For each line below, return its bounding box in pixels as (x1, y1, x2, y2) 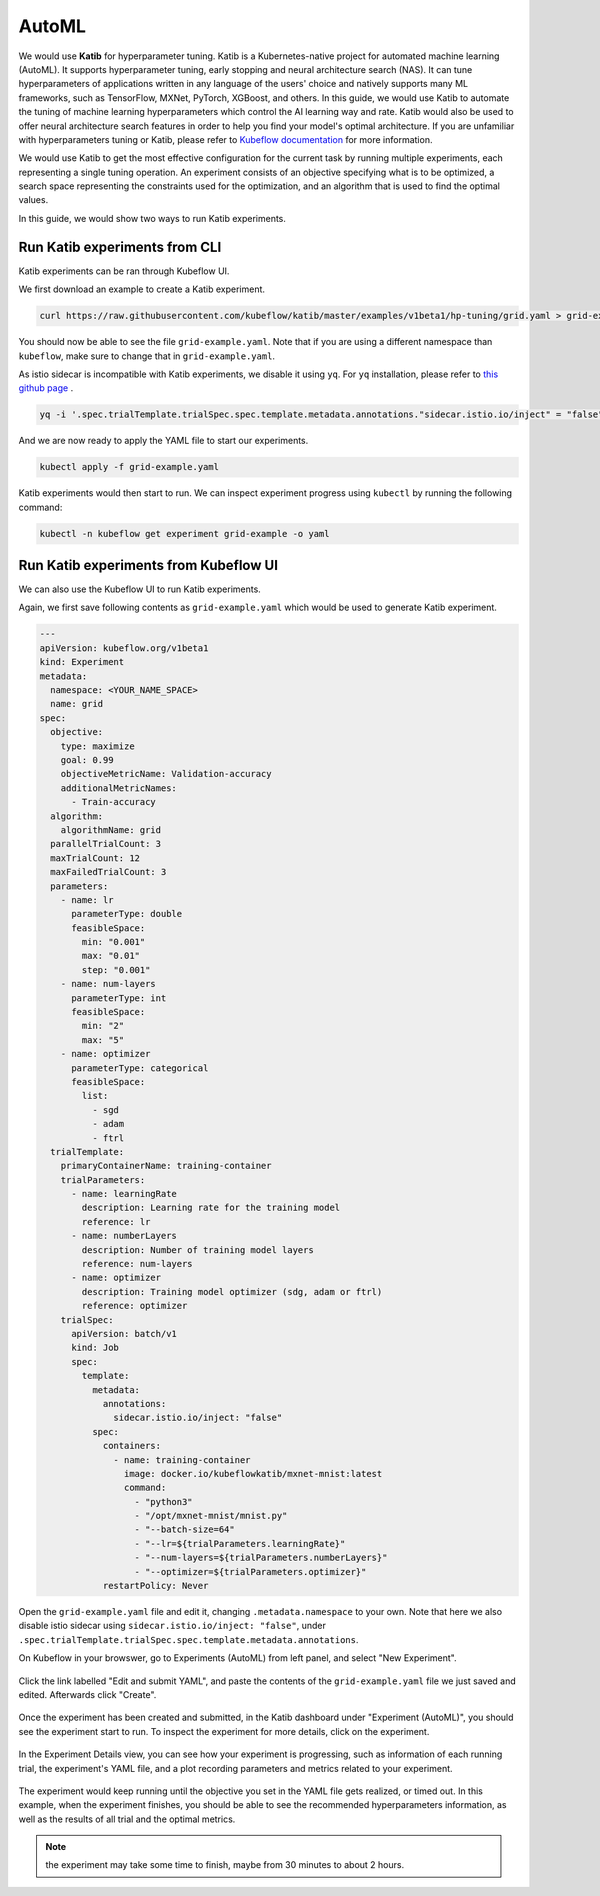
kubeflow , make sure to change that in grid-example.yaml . (18, 350, 275, 362)
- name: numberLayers (71, 1230, 177, 1242)
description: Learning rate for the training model (81, 1202, 341, 1214)
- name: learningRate (71, 1188, 177, 1200)
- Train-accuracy (71, 796, 157, 808)
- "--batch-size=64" (134, 1524, 235, 1535)
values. (18, 194, 49, 206)
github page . (18, 382, 74, 394)
